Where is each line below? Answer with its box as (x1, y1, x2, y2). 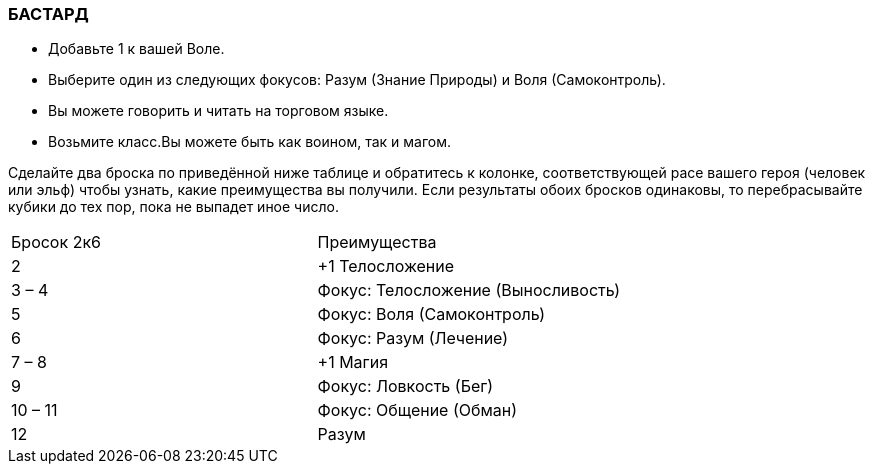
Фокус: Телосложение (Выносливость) (317, 280, 621, 301)
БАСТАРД (8, 4, 89, 24)
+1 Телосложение (317, 256, 455, 277)
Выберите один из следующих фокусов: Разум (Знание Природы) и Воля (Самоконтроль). (48, 71, 666, 89)
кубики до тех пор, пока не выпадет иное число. (8, 198, 339, 216)
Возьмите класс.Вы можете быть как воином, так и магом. (48, 133, 452, 151)
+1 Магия (317, 352, 389, 373)
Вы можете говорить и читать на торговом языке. (48, 102, 389, 120)
